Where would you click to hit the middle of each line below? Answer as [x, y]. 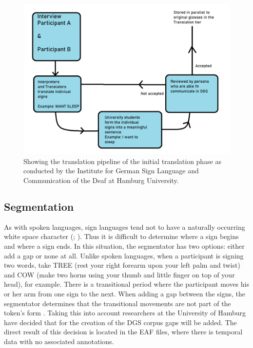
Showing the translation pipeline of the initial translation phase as [123, 161]
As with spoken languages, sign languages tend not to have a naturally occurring [125, 227]
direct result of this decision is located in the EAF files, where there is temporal [123, 332]
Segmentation [39, 206]
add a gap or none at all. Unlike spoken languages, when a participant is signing [124, 255]
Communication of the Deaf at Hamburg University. [101, 180]
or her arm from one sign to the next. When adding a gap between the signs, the [125, 293]
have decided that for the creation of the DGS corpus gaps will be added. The [120, 322]
